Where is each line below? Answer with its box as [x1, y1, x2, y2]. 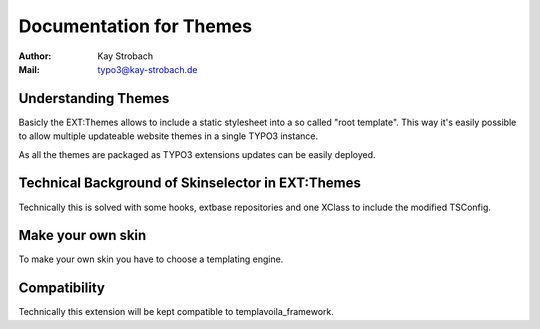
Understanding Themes [18, 90, 170, 107]
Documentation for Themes [18, 15, 253, 37]
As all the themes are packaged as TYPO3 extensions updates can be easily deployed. [18, 148, 376, 160]
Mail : [18, 63, 40, 75]
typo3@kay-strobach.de [97, 63, 198, 75]
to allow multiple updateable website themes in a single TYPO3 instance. [18, 130, 319, 142]
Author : [18, 50, 52, 62]
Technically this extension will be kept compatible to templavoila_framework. [18, 306, 334, 318]
